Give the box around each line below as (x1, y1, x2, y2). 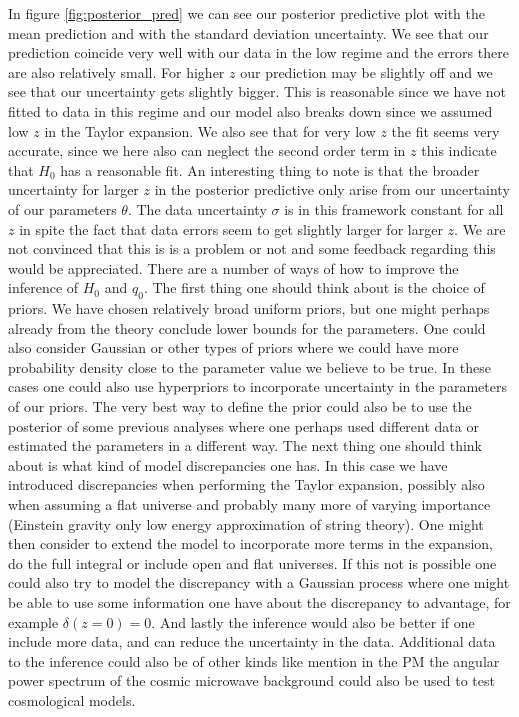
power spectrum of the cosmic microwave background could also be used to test (8, 670, 495, 691)
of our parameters (8, 198, 117, 219)
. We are (454, 218, 506, 239)
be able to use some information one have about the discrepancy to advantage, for (8, 592, 511, 613)
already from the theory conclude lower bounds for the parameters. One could (8, 317, 486, 338)
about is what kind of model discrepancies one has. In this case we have (8, 454, 448, 475)
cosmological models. (8, 689, 136, 710)
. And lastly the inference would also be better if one (151, 611, 475, 632)
